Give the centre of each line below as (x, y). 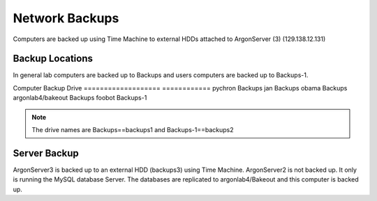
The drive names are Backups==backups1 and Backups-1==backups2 (133, 130)
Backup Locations (53, 59)
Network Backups (66, 18)
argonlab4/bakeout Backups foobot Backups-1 (80, 98)
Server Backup (46, 153)
